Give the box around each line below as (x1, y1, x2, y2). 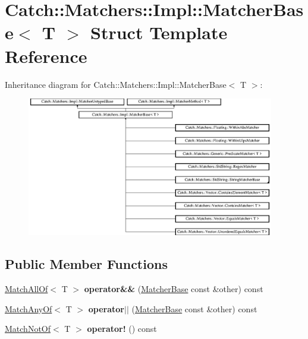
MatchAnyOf (5, 302, 52, 315)
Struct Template (90, 20, 228, 45)
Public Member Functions (5, 255, 168, 273)
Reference (5, 43, 87, 68)
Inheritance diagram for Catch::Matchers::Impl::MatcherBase (5, 78, 227, 90)
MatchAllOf (5, 283, 48, 295)
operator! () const (87, 322, 157, 335)
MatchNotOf (5, 322, 51, 335)
